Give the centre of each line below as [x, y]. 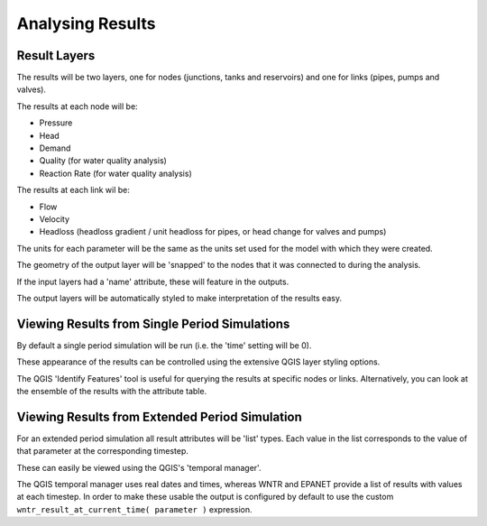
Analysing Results [86, 23]
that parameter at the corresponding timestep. [102, 451]
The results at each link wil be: [74, 190]
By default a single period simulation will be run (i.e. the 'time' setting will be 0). [164, 345]
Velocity [55, 219]
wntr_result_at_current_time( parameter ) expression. [134, 509]
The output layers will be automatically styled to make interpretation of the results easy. [179, 298]
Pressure [56, 123]
